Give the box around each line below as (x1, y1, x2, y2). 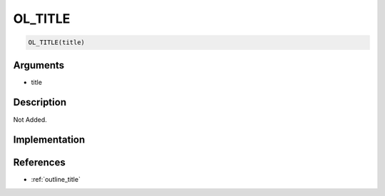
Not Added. (13, 115, 48, 124)
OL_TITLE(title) (28, 38, 86, 46)
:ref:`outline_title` (31, 175, 81, 184)
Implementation (13, 134, 86, 146)
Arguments (13, 59, 65, 71)
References (13, 157, 66, 169)
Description (13, 96, 67, 108)
